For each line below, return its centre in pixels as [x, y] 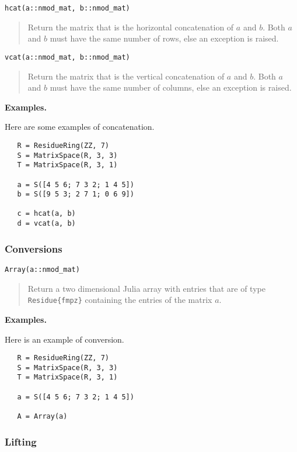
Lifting [21, 441]
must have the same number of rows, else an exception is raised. [164, 38]
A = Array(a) [42, 417]
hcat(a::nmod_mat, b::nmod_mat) [67, 8]
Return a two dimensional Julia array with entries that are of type [146, 288]
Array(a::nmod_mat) [42, 270]
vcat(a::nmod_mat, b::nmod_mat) [67, 57]
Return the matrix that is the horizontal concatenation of [131, 27]
